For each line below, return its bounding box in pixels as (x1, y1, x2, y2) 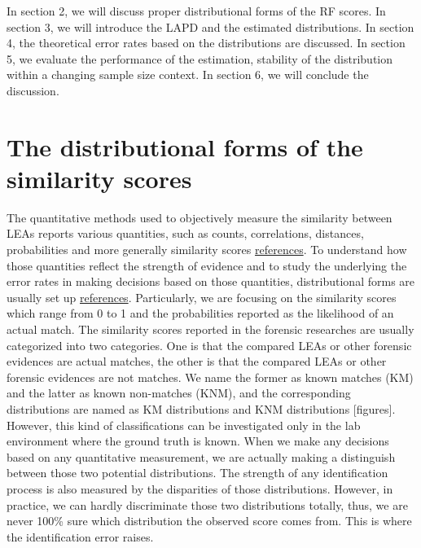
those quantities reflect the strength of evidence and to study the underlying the (7, 256, 407, 274)
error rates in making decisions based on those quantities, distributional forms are (7, 273, 415, 290)
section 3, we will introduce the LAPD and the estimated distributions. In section (7, 18, 414, 35)
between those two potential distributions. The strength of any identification (7, 464, 388, 481)
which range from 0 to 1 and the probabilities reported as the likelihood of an (7, 305, 394, 322)
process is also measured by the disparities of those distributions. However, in (7, 480, 393, 497)
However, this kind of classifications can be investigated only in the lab (7, 416, 361, 433)
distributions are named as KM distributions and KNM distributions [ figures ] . (7, 401, 396, 417)
